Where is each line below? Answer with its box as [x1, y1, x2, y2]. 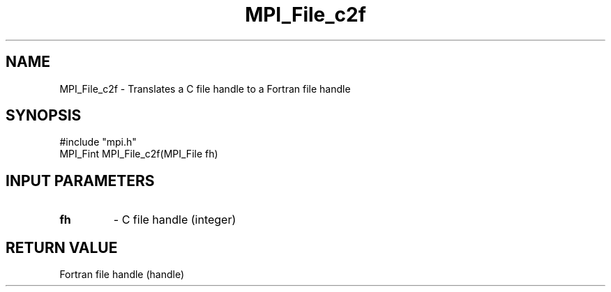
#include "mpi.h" [59, 136, 137, 148]
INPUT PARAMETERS [6, 171, 155, 190]
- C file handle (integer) [113, 213, 236, 227]
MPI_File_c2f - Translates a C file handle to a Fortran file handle [59, 82, 351, 95]
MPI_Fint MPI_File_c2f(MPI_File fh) [59, 148, 218, 160]
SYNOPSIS [6, 107, 82, 125]
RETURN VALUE [6, 238, 118, 256]
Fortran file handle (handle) [59, 268, 185, 281]
